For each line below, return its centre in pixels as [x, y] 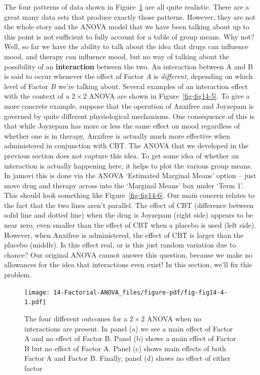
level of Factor [26, 86]
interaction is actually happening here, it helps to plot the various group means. [128, 165]
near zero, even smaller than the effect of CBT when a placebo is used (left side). [130, 225]
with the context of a [37, 96]
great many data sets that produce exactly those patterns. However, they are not [130, 16]
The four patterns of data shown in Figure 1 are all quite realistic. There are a [127, 7]
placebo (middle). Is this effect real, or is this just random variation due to [120, 245]
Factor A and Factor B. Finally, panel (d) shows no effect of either [128, 358]
